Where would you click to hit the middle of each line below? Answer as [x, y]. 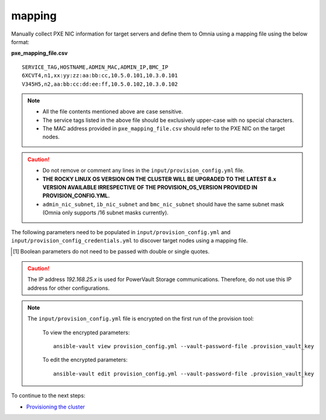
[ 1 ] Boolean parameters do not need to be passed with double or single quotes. [111, 252]
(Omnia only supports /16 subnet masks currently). [106, 213]
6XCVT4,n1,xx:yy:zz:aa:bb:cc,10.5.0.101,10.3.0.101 [100, 76]
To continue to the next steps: [48, 396]
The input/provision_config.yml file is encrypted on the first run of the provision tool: [141, 319]
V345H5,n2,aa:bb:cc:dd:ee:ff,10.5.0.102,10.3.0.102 [100, 84]
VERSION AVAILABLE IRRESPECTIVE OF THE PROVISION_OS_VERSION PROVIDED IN [150, 188]
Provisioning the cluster [56, 407]
